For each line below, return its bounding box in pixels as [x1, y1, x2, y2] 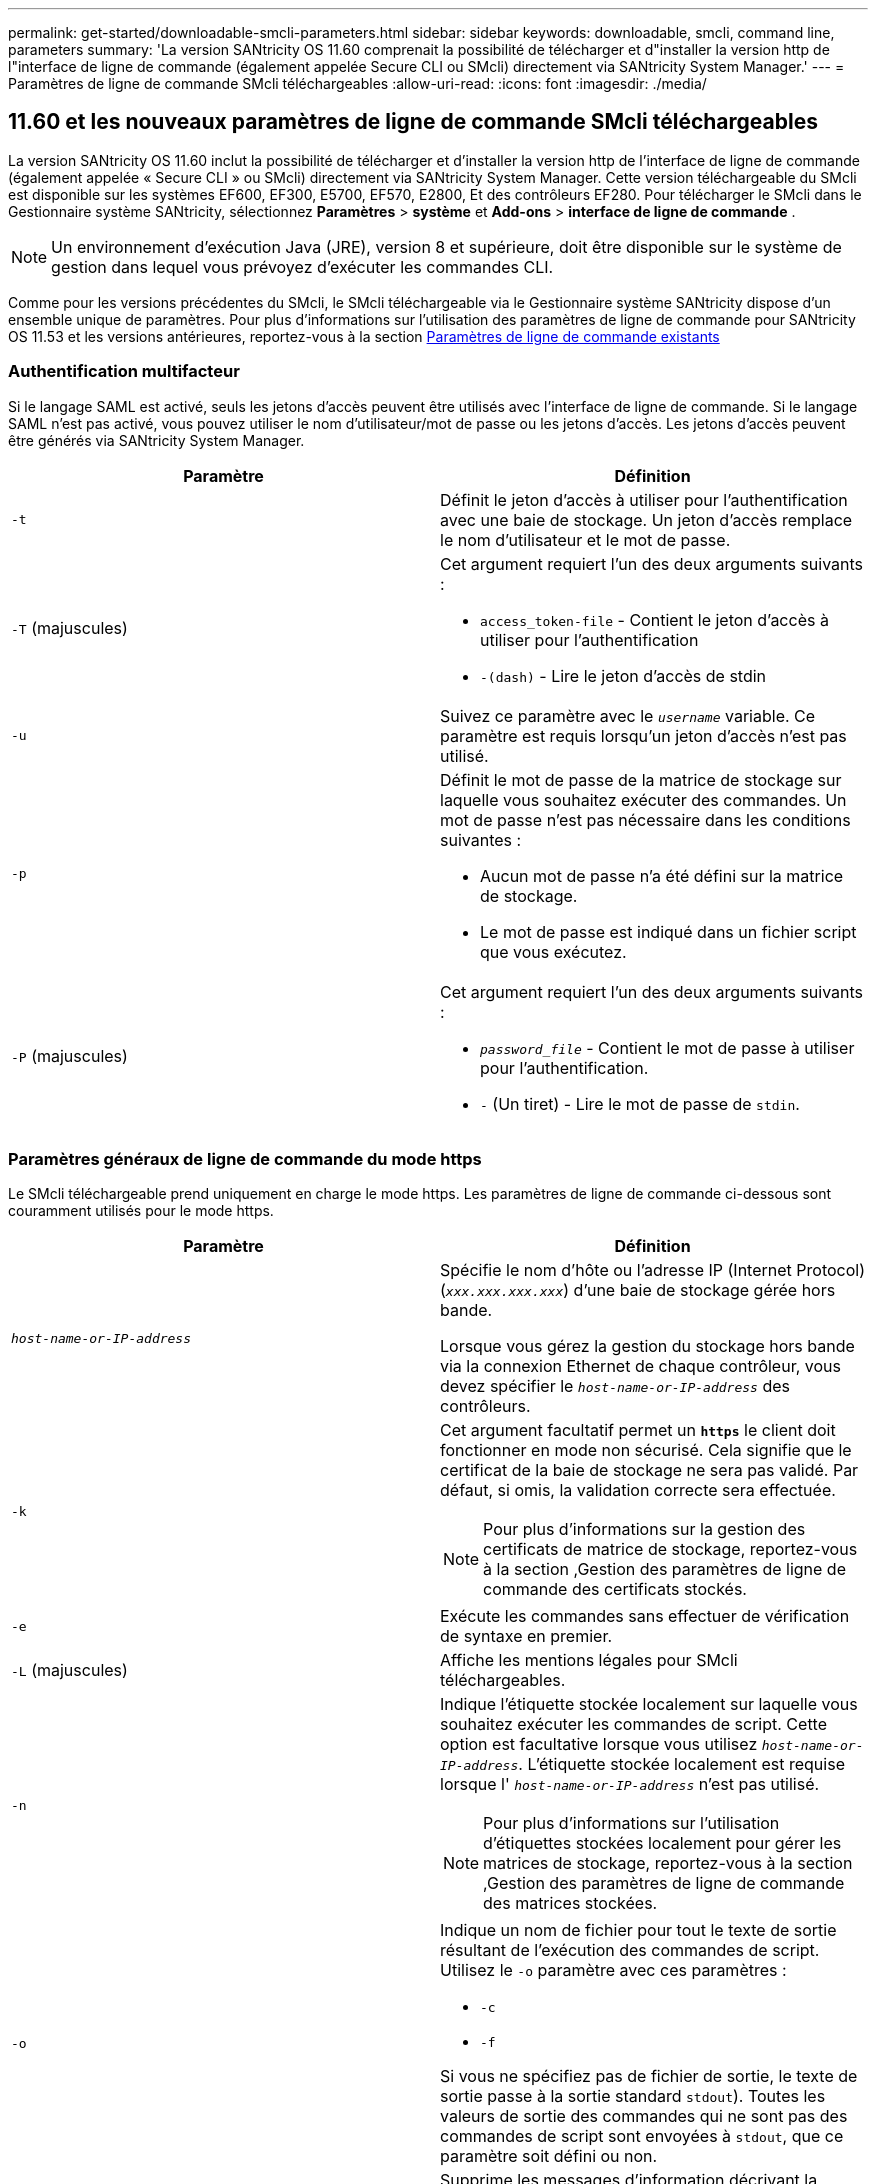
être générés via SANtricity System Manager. [8, 431, 305, 449]
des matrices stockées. [483, 1893, 658, 1914]
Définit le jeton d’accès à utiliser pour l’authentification [440, 489, 848, 510]
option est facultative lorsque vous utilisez [440, 1734, 758, 1755]
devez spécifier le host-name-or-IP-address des [440, 1376, 790, 1397]
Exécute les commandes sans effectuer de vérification [440, 1606, 850, 1627]
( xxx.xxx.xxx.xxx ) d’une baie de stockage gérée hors [440, 1280, 836, 1301]
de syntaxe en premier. [440, 1626, 613, 1647]
